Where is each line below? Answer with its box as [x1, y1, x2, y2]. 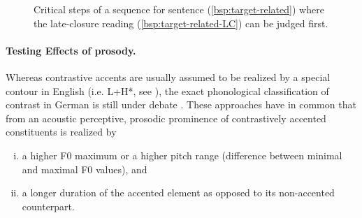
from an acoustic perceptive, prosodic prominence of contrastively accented [6, 110, 326, 125]
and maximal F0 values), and [22, 161, 147, 176]
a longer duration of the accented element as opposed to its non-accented [22, 185, 335, 200]
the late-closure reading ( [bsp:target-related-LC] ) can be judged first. [34, 15, 328, 30]
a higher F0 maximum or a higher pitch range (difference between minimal [22, 147, 342, 162]
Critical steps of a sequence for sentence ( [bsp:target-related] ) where [34, 2, 324, 16]
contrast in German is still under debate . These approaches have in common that [6, 97, 356, 112]
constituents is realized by [6, 124, 117, 139]
